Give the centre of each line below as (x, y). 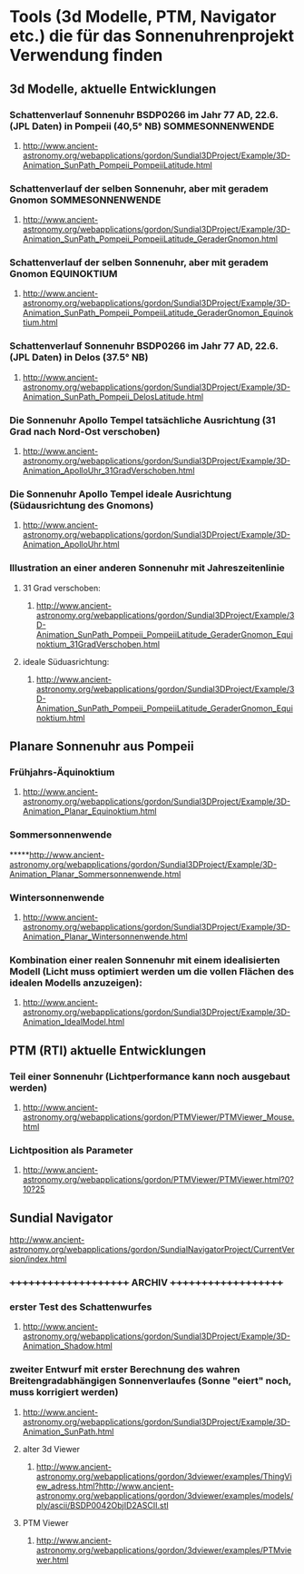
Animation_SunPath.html (69, 1431)
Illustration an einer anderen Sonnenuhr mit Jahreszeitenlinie (147, 568)
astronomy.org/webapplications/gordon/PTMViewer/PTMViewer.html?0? (158, 1180)
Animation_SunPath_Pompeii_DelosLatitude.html (113, 396)
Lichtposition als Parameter (71, 1150)
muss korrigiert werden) (64, 1392)
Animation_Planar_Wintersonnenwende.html (105, 936)
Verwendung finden (86, 55)
